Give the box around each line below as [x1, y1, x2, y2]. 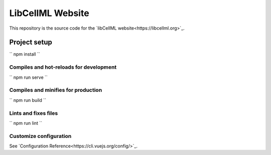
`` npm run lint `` [9, 120, 43, 126]
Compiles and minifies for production [9, 87, 102, 94]
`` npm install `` [9, 51, 40, 57]
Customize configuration [9, 132, 72, 139]
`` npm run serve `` [9, 74, 48, 80]
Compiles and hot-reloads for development [9, 64, 117, 71]
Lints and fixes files [9, 109, 58, 116]
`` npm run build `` [9, 97, 46, 103]
